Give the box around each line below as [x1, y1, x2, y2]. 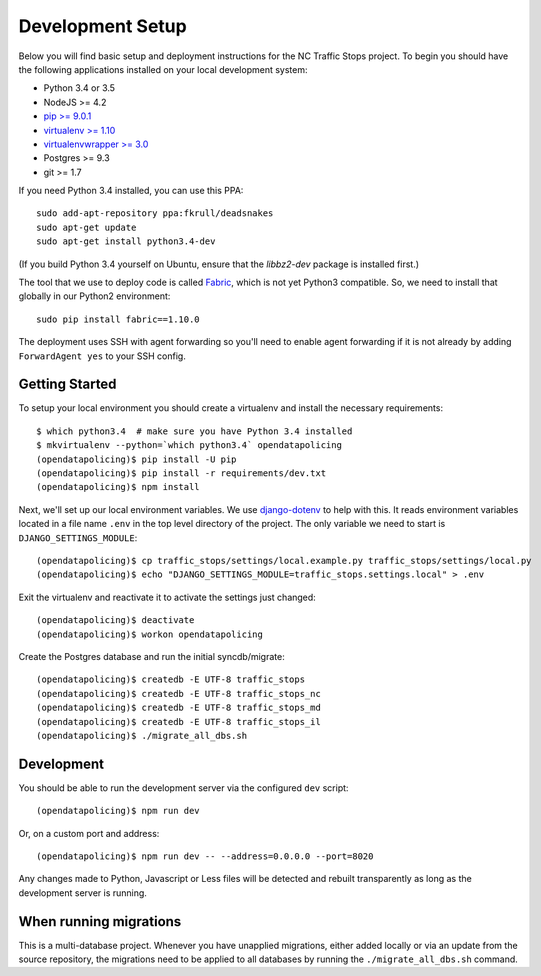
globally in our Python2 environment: [18, 290, 171, 302]
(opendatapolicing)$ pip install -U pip [36, 453, 237, 465]
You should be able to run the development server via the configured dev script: [18, 781, 349, 794]
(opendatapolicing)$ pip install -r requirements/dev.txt [36, 468, 327, 479]
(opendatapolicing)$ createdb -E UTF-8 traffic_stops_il [36, 716, 322, 727]
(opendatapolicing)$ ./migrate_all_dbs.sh [36, 730, 248, 741]
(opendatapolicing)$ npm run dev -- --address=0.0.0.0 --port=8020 [36, 850, 374, 862]
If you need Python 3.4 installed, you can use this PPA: [18, 185, 244, 197]
